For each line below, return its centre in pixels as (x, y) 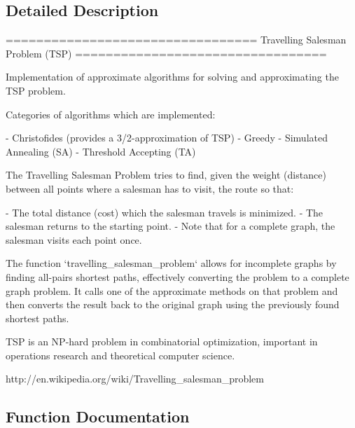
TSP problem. (36, 90)
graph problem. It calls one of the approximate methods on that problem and (172, 290)
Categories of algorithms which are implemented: (111, 114)
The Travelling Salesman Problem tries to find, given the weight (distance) (166, 175)
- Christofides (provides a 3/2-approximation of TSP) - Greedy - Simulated (167, 138)
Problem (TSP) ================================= (166, 53)
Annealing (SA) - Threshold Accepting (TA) (101, 151)
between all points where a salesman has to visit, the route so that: (150, 188)
